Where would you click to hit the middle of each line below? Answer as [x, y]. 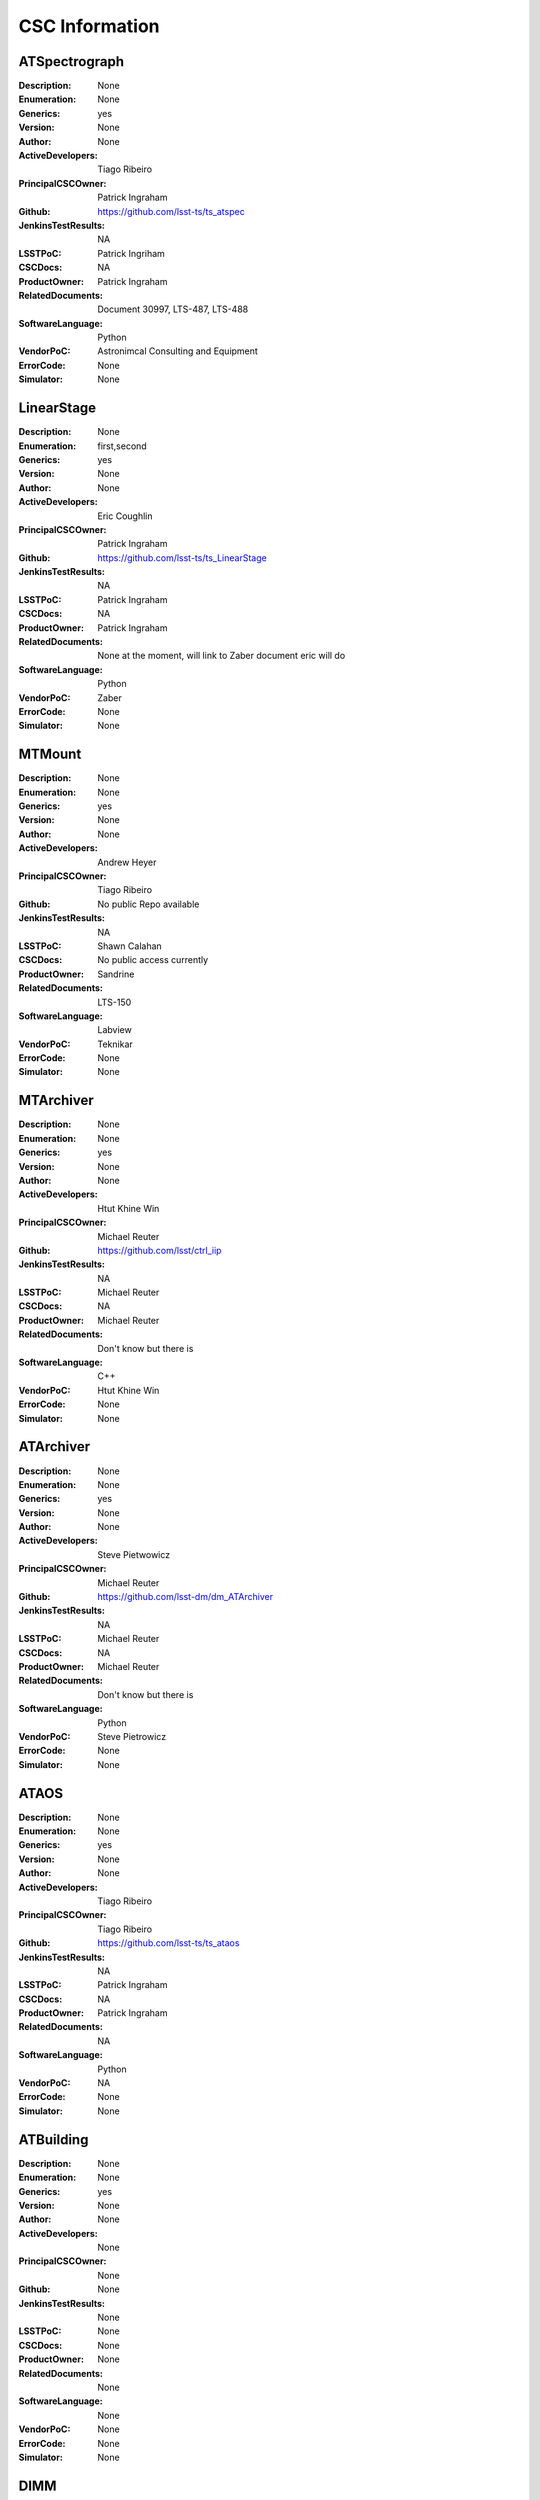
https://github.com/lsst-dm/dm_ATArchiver [185, 1597]
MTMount [50, 754]
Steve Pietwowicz [134, 1554]
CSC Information [89, 26]
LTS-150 [114, 1002]
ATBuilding [53, 2139]
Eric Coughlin [125, 516]
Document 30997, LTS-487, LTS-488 [173, 309]
